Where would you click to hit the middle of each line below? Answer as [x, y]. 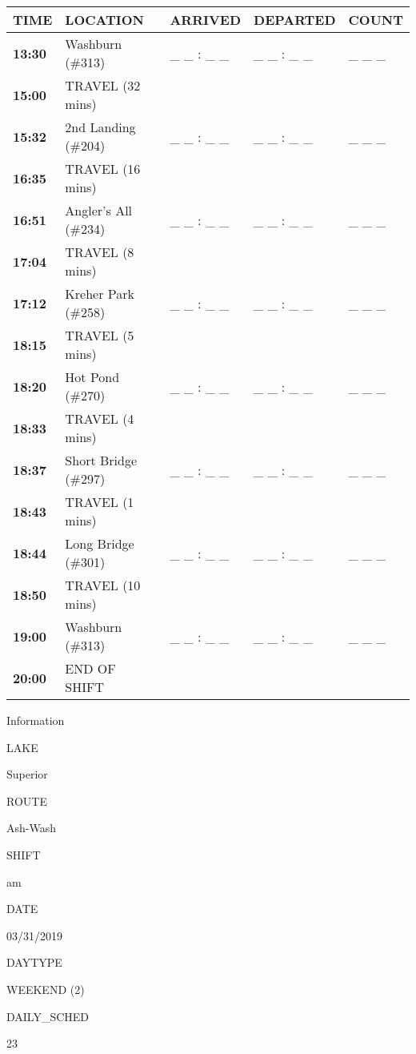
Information [36, 720]
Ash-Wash [31, 828]
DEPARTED [295, 20]
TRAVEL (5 [100, 335]
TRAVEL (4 [100, 418]
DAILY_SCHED [48, 1016]
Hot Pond [92, 377]
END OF [90, 668]
